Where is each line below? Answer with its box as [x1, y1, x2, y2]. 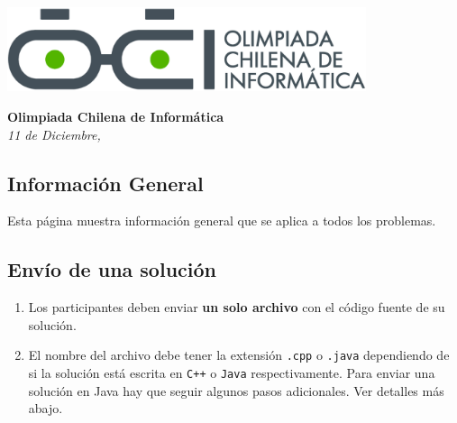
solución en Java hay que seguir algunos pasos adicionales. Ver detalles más [28, 381, 444, 400]
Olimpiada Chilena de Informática [7, 106, 224, 125]
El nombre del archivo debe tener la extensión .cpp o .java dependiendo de [28, 345, 450, 364]
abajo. [28, 399, 63, 418]
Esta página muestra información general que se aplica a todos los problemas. [7, 211, 436, 230]
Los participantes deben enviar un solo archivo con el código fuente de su [28, 298, 445, 317]
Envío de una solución [7, 255, 216, 283]
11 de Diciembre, [7, 124, 101, 143]
